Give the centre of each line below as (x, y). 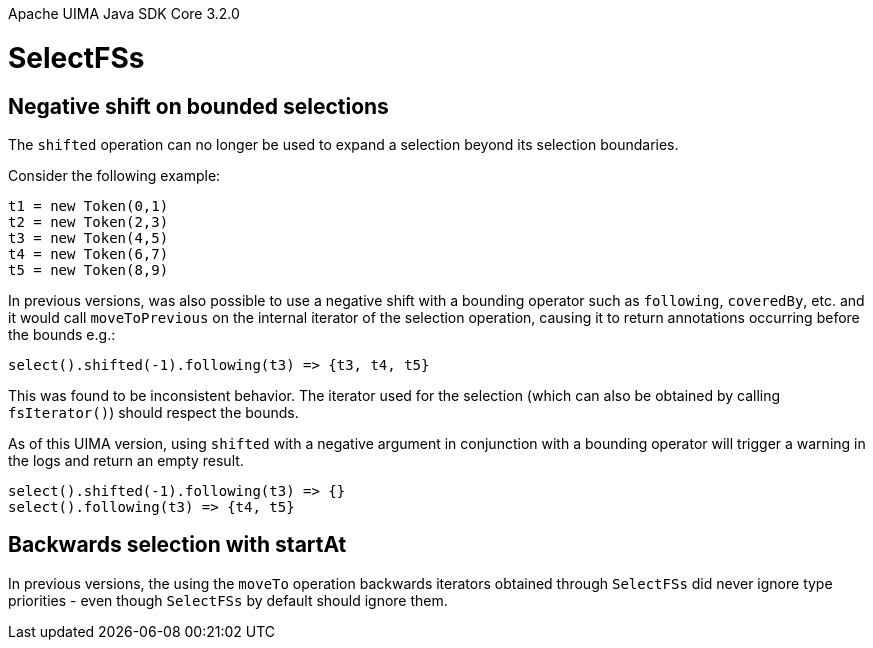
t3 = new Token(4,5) (88, 237)
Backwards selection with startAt (177, 545)
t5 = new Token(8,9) (88, 269)
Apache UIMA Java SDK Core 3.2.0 (124, 13)
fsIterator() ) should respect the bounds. (153, 412)
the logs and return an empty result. (126, 460)
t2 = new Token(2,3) (88, 221)
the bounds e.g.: (62, 334)
